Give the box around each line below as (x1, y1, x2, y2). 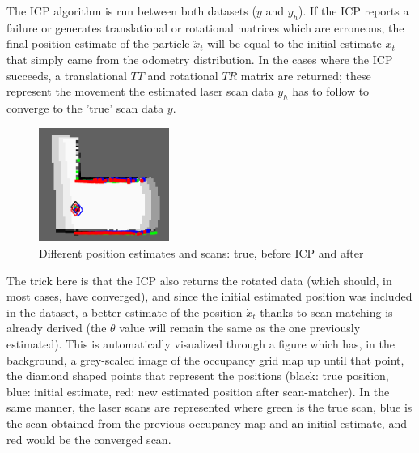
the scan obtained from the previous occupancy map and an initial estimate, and (6, 414, 407, 431)
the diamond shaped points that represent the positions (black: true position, (6, 367, 389, 384)
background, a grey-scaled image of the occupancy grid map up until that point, (6, 351, 404, 368)
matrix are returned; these (240, 66, 371, 83)
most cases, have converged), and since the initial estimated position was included (6, 288, 413, 305)
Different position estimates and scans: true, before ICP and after (39, 245, 364, 262)
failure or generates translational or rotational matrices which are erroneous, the (6, 19, 404, 36)
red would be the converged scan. (6, 430, 171, 447)
